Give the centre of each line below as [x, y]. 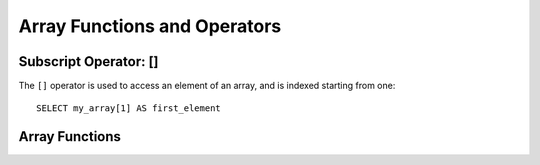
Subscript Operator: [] [88, 61]
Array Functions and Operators [150, 26]
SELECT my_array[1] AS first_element [129, 108]
